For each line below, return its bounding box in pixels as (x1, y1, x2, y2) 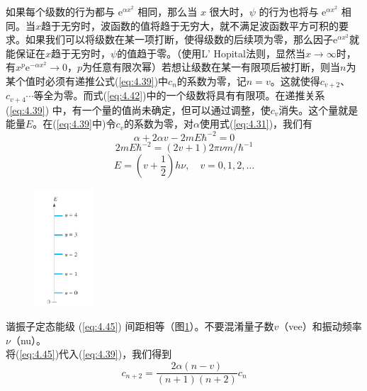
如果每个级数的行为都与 (6, 4, 115, 18)
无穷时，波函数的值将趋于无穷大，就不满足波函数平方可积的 (61, 18, 339, 33)
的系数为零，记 (176, 73, 247, 88)
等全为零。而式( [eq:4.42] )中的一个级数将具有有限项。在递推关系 (33, 88, 325, 103)
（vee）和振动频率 (278, 319, 362, 334)
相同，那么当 (137, 4, 198, 18)
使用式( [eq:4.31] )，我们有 (200, 116, 313, 131)
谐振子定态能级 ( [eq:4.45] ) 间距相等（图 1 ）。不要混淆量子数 (6, 319, 274, 334)
